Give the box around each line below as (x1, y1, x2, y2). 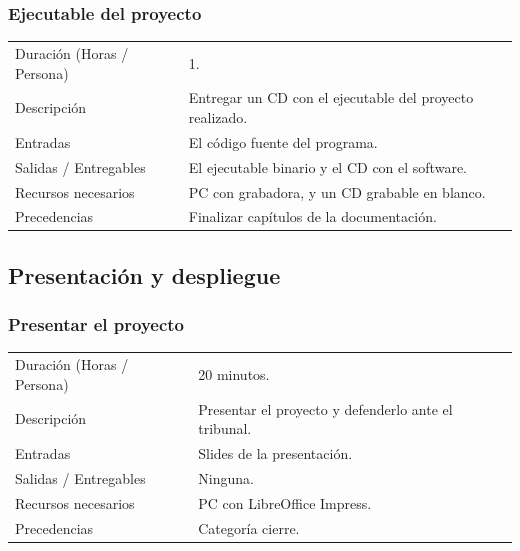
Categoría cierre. (198, 517, 300, 538)
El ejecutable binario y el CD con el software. (188, 156, 467, 177)
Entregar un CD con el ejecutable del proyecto (188, 87, 474, 108)
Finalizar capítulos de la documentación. (188, 206, 437, 227)
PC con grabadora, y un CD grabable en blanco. (188, 181, 486, 202)
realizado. (188, 107, 248, 127)
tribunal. (198, 418, 252, 439)
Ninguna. (198, 467, 254, 488)
